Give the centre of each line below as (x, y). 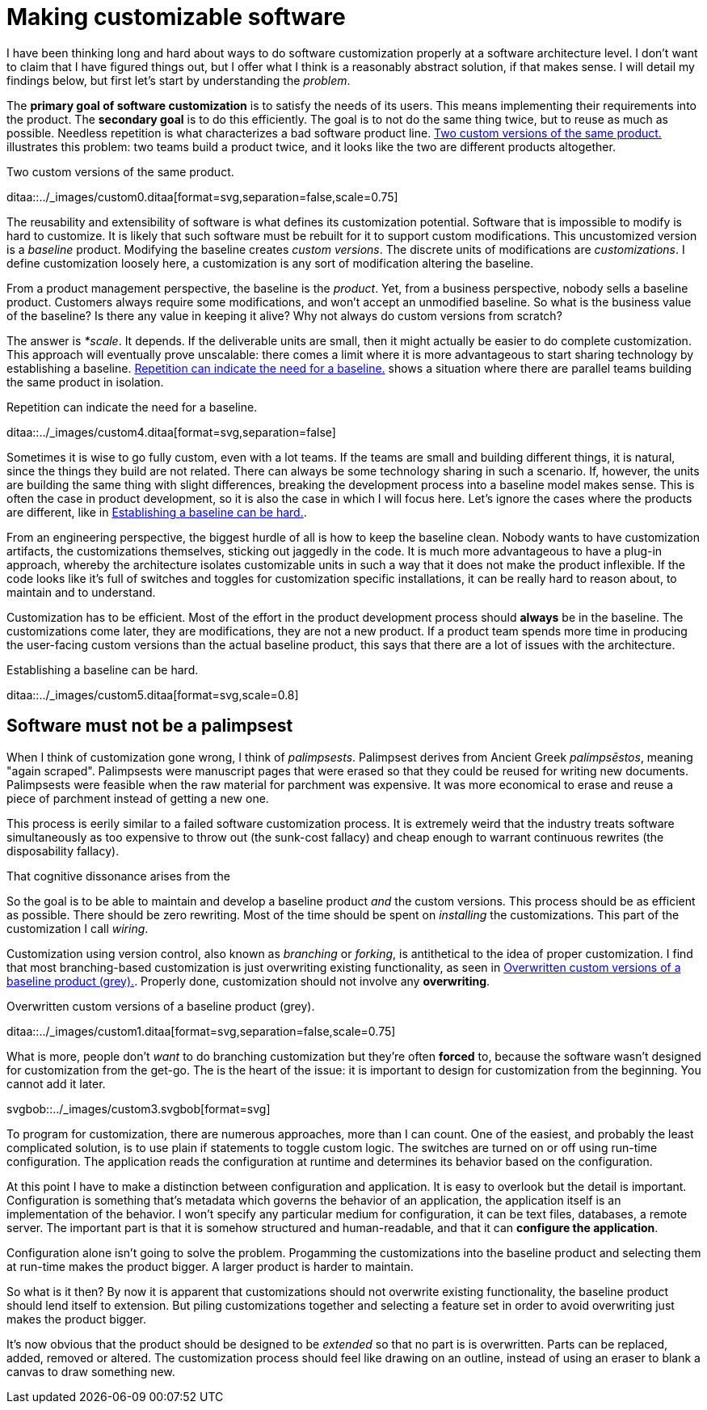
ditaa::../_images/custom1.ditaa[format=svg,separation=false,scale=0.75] (201, 1031)
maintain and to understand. (81, 592)
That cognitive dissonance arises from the (119, 876)
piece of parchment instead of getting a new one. (138, 798)
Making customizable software (176, 17)
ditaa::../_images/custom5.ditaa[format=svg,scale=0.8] (153, 694)
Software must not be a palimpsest (150, 726)
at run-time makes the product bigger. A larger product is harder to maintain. (210, 1266)
